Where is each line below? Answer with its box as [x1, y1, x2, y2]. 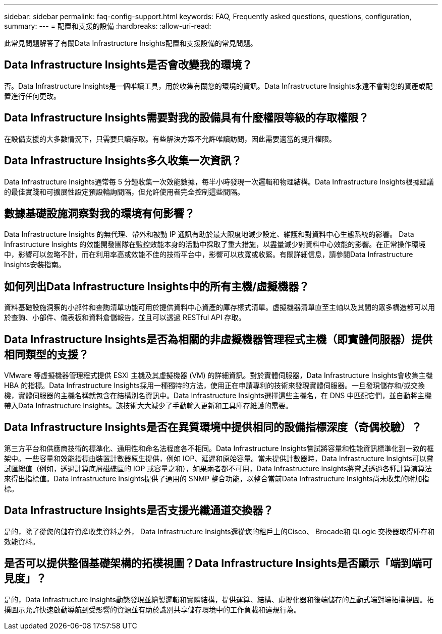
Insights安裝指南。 [4, 260, 66, 269]
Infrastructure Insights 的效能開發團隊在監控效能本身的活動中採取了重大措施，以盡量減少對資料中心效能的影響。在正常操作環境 [4, 240, 426, 249]
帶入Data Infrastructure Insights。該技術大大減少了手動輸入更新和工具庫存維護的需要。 [4, 401, 293, 410]
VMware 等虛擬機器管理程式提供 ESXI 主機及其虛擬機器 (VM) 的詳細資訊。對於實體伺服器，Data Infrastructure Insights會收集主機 [4, 371, 433, 380]
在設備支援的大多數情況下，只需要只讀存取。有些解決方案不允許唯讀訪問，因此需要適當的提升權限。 [4, 134, 336, 143]
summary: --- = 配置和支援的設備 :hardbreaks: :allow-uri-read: [4, 22, 211, 30]
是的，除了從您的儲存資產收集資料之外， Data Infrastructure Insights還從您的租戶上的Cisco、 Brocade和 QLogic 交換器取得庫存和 [4, 527, 435, 536]
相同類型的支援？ [4, 348, 89, 361]
